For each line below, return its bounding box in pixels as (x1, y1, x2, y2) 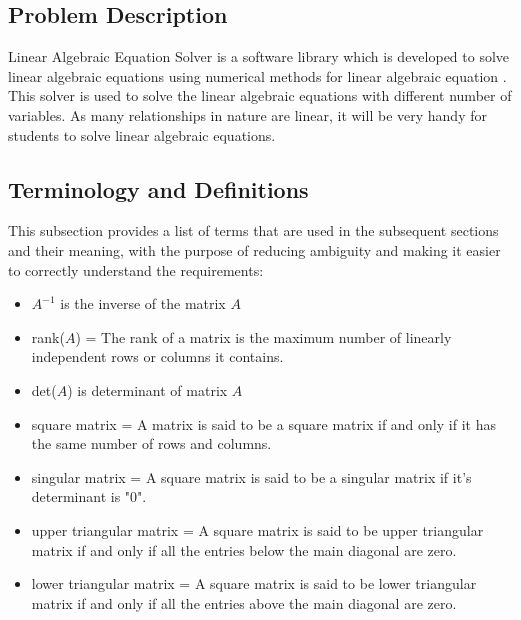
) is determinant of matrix (67, 379, 228, 400)
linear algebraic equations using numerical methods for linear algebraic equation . (8, 65, 507, 86)
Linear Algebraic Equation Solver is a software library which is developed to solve (8, 46, 510, 67)
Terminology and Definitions (8, 173, 309, 204)
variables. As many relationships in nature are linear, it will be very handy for (8, 104, 487, 125)
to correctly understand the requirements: (8, 259, 264, 280)
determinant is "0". (31, 486, 147, 507)
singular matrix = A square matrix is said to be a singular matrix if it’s (31, 466, 472, 487)
